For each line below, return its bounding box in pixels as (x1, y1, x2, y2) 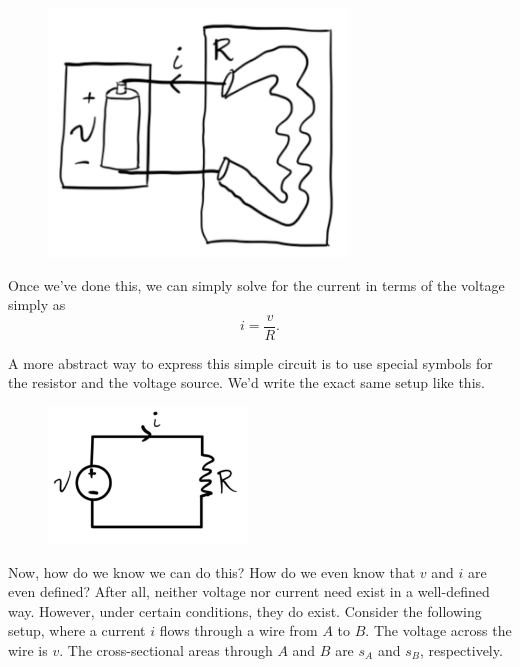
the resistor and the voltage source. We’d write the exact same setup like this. (8, 372, 485, 393)
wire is (8, 639, 48, 660)
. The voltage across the (365, 620, 512, 641)
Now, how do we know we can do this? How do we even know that (8, 561, 416, 582)
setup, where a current (8, 620, 146, 641)
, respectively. (419, 639, 503, 660)
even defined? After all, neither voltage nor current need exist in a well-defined (8, 581, 490, 602)
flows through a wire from (159, 620, 318, 641)
